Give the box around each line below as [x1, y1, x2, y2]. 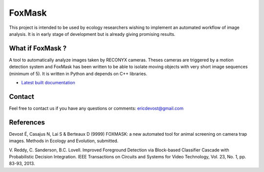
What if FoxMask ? [9, 44, 67, 52]
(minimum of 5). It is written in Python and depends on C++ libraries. [9, 71, 148, 76]
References [9, 118, 45, 126]
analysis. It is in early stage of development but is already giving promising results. [9, 31, 176, 37]
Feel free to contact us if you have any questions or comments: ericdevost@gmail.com [9, 105, 184, 111]
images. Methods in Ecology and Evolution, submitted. [9, 138, 119, 144]
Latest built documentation [21, 80, 75, 86]
